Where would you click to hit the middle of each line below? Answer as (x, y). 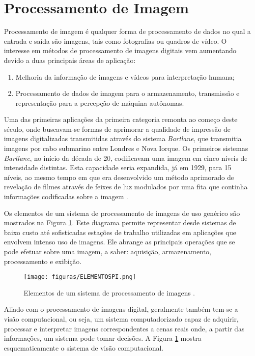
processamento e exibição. (43, 261)
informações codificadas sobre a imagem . (66, 196)
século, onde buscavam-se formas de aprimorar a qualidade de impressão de (117, 129)
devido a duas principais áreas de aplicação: (70, 60)
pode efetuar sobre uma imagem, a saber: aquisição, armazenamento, (108, 251)
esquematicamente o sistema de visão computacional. (84, 347)
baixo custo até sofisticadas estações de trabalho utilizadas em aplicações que (120, 232)
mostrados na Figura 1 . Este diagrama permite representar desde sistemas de (120, 222)
